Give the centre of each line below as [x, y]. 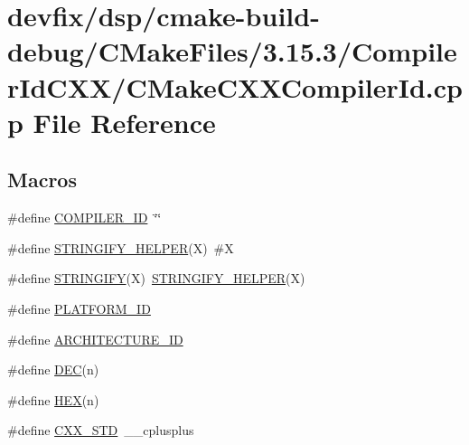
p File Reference [112, 122]
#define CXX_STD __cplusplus [101, 430]
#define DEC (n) [53, 369]
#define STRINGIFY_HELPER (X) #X [121, 247]
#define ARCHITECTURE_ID [95, 339]
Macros [42, 180]
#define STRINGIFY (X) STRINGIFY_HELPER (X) [156, 278]
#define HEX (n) [53, 399]
